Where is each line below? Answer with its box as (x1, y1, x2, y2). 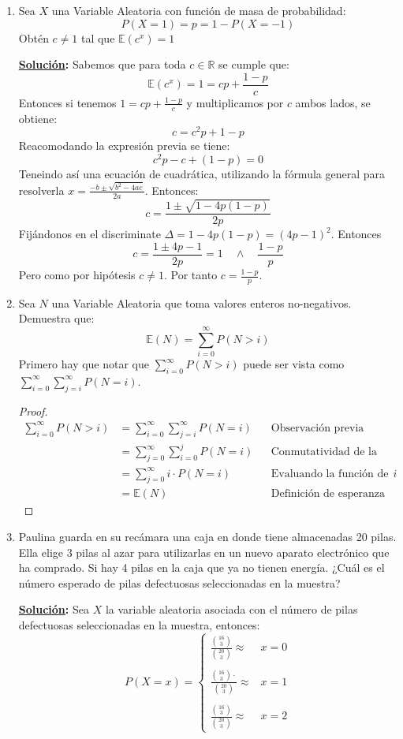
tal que (80, 29, 115, 46)
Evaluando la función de (271, 468, 389, 480)
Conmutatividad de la (271, 446, 377, 458)
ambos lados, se (295, 94, 371, 110)
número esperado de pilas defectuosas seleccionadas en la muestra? (18, 574, 341, 591)
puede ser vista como (243, 356, 345, 372)
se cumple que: (218, 56, 289, 73)
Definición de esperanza (271, 488, 385, 500)
